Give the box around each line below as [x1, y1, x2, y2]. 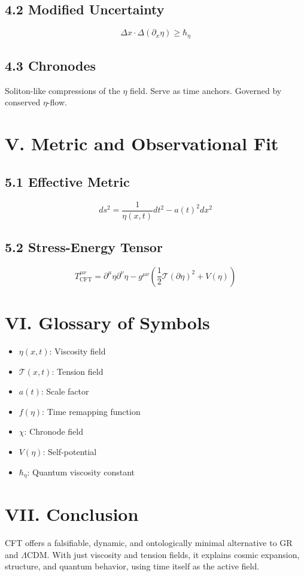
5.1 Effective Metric [5, 172, 130, 190]
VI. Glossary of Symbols [5, 310, 210, 335]
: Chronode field [24, 425, 84, 438]
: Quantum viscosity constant [27, 465, 135, 478]
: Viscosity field [49, 345, 106, 357]
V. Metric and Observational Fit [5, 131, 279, 156]
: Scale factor [41, 385, 89, 398]
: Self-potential [42, 445, 97, 457]
